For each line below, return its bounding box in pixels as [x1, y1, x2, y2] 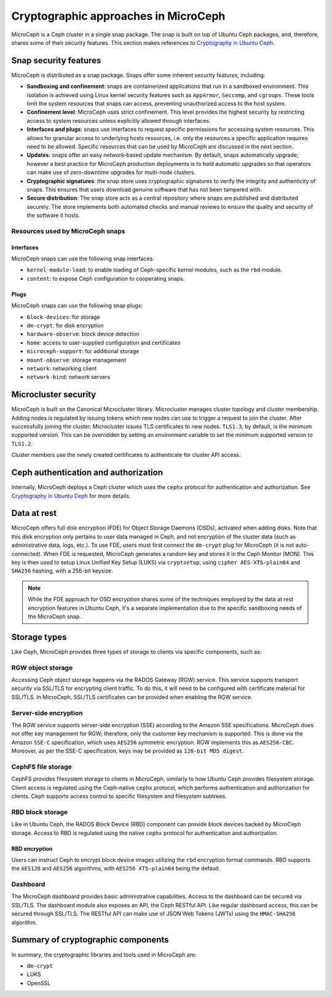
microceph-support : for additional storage [26, 348, 140, 355]
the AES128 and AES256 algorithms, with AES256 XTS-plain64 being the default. [11, 865, 221, 872]
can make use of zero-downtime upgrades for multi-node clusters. [26, 169, 196, 176]
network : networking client [26, 364, 97, 372]
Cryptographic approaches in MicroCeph [11, 9, 226, 23]
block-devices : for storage [26, 313, 101, 321]
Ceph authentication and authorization [11, 467, 163, 478]
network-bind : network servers [26, 373, 111, 381]
